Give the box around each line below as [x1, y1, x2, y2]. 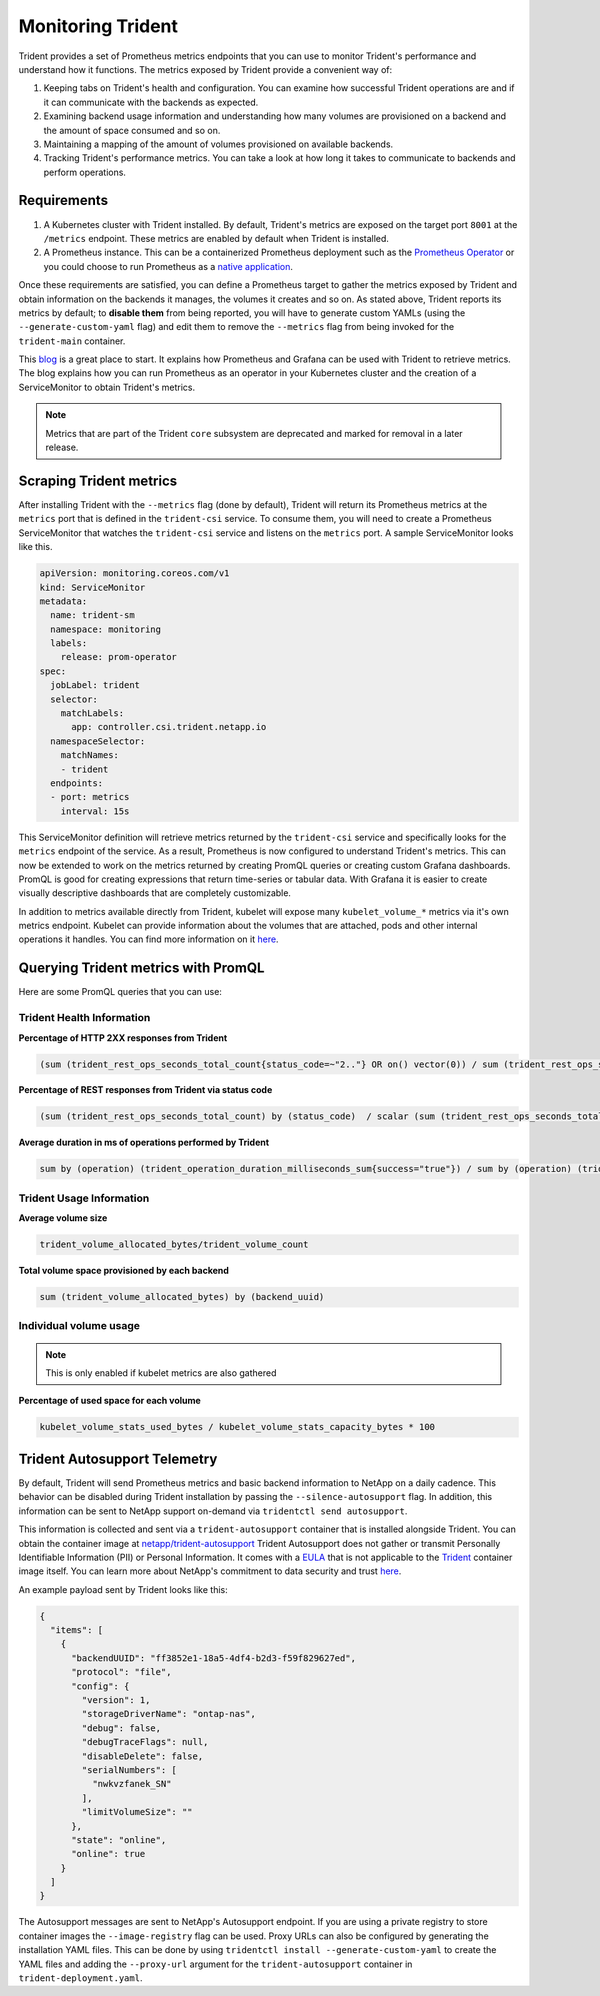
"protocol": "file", [71, 1666, 172, 1678]
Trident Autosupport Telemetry [18, 1450, 218, 1467]
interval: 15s [60, 805, 130, 817]
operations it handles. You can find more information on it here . [18, 933, 279, 945]
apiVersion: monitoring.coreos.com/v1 [39, 568, 230, 579]
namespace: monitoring [50, 623, 162, 635]
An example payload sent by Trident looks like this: [18, 1583, 229, 1595]
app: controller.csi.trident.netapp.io [71, 721, 267, 733]
